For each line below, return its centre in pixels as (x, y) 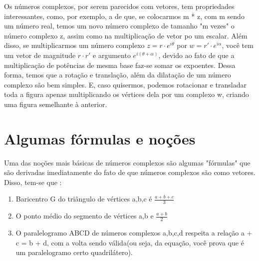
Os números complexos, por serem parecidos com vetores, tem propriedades (119, 6)
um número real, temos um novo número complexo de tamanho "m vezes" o (119, 26)
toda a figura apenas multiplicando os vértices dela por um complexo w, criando (127, 94)
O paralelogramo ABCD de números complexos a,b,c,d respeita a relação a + (134, 233)
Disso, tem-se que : (33, 182)
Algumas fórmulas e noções (100, 138)
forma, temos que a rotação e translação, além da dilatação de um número (118, 75)
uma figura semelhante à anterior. (56, 104)
